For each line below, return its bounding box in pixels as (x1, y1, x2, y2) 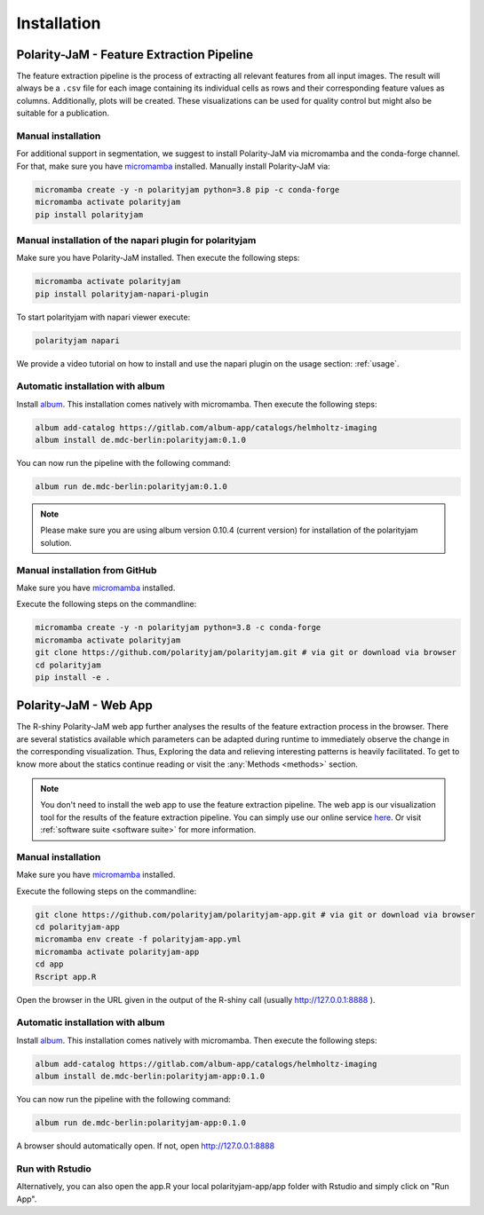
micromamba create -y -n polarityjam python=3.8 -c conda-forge (35, 622, 321, 633)
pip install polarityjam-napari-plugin (35, 288, 209, 299)
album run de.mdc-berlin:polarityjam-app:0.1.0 (35, 1118, 246, 1128)
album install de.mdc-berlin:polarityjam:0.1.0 (35, 435, 246, 446)
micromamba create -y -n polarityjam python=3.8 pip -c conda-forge (35, 185, 340, 194)
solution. (40, 537, 73, 548)
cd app (35, 959, 64, 969)
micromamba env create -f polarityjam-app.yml (35, 935, 242, 944)
